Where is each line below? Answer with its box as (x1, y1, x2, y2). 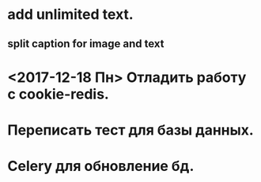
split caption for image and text (7, 37, 165, 50)
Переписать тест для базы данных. (7, 121, 254, 139)
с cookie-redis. (7, 85, 110, 103)
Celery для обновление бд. (7, 158, 195, 175)
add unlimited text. (7, 6, 134, 24)
